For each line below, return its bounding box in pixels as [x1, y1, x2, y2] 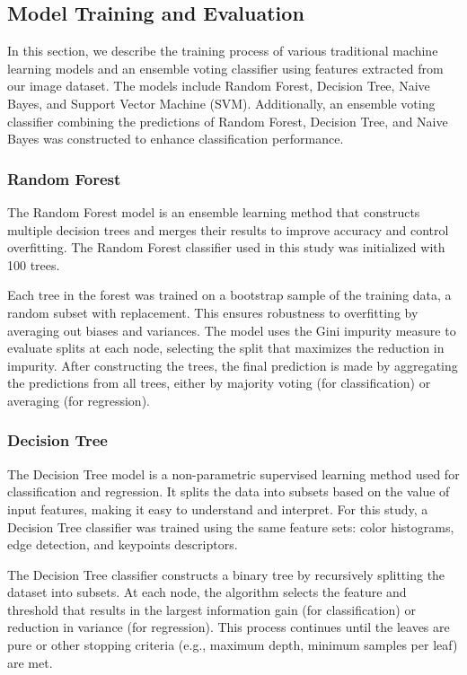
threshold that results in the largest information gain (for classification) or [7, 600, 416, 618]
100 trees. [7, 255, 60, 274]
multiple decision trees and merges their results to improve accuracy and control [7, 220, 449, 239]
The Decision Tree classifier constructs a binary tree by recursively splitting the [7, 565, 445, 583]
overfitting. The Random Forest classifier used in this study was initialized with [7, 238, 445, 257]
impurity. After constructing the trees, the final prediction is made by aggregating [7, 355, 458, 374]
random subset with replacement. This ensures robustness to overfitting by [7, 302, 419, 321]
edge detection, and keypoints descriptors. [7, 535, 238, 554]
